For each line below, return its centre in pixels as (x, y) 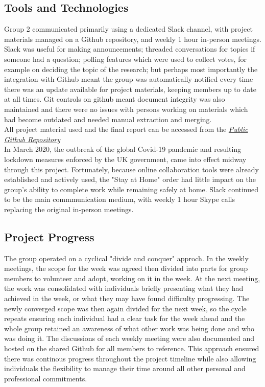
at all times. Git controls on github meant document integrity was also (115, 99)
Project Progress (49, 236)
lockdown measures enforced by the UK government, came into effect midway (125, 159)
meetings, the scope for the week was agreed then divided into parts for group (126, 268)
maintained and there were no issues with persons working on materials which (126, 109)
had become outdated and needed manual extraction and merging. (108, 119)
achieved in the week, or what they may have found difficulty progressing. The (127, 298)
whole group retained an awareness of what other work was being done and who (129, 328)
